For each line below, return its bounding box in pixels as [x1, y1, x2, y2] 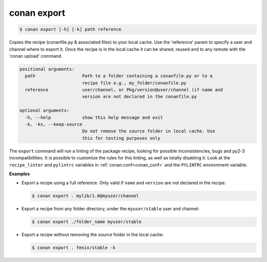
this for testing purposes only [82, 135, 161, 141]
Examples [9, 171, 30, 177]
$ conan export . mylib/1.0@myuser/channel [32, 193, 139, 199]
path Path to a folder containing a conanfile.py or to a [25, 73, 213, 79]
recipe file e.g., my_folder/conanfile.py [82, 80, 187, 86]
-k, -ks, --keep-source [25, 121, 83, 127]
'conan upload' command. [9, 53, 63, 59]
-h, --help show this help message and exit [25, 114, 163, 120]
